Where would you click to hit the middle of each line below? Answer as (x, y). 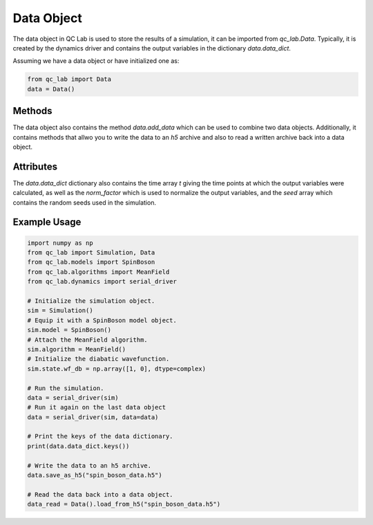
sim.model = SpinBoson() (69, 330)
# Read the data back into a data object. (100, 494)
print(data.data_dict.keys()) (78, 446)
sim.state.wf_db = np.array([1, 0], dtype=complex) (117, 369)
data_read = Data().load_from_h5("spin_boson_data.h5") (124, 504)
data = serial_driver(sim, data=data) (93, 417)
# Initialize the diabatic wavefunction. (98, 359)
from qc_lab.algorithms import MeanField (98, 272)
